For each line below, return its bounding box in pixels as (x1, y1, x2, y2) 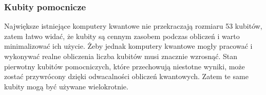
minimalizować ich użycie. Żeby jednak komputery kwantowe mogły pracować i (4, 41, 253, 51)
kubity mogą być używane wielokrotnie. (4, 81, 128, 91)
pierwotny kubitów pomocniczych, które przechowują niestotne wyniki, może (4, 61, 245, 71)
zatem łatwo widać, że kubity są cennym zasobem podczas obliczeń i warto (4, 30, 240, 41)
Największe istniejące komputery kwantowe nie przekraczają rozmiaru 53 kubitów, (4, 21, 262, 31)
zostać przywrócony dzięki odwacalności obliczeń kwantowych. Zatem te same (4, 71, 249, 82)
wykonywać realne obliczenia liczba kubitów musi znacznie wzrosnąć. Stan (4, 51, 238, 61)
